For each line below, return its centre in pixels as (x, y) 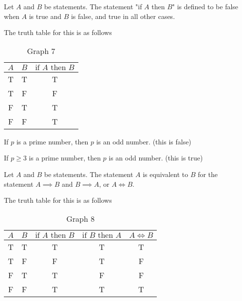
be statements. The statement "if (93, 6)
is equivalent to (166, 174)
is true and (45, 16)
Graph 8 (81, 218)
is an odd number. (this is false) (144, 141)
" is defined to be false (205, 6)
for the (208, 174)
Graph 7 (41, 51)
